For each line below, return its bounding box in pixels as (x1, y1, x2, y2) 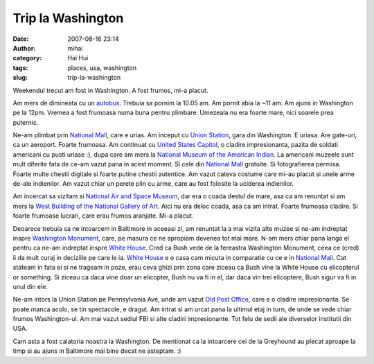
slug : (12, 73, 28, 82)
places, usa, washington (67, 63, 137, 72)
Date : (12, 35, 29, 43)
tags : (12, 63, 28, 72)
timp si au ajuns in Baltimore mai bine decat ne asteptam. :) (12, 347, 181, 355)
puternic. (12, 118, 39, 126)
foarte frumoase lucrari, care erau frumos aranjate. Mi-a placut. (12, 211, 194, 220)
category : (12, 54, 42, 62)
